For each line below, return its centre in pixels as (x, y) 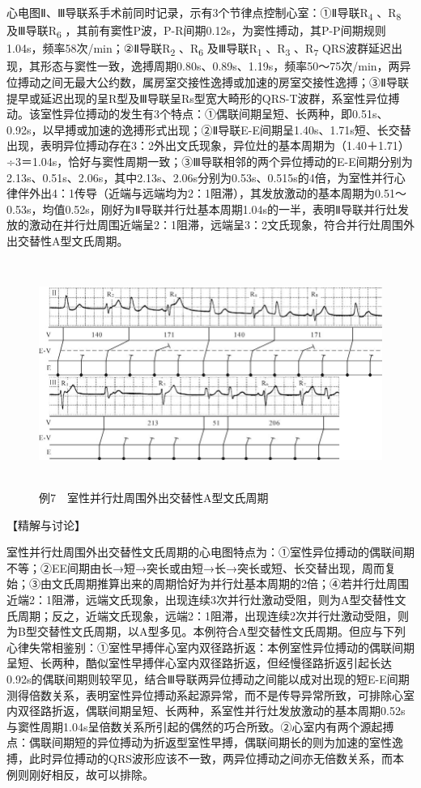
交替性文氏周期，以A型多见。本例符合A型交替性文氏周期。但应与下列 (221, 631)
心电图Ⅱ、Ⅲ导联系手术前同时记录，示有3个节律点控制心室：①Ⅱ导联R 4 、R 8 (204, 13)
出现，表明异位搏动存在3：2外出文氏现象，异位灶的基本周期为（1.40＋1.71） (208, 145)
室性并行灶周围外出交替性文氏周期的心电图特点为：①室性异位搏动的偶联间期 (210, 552)
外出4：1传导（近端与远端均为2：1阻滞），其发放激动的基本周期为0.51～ (217, 193)
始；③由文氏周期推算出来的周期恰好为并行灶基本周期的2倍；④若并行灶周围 (208, 584)
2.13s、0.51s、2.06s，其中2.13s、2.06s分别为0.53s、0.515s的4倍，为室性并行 (200, 177)
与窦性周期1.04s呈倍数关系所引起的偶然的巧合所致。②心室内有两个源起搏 (200, 726)
